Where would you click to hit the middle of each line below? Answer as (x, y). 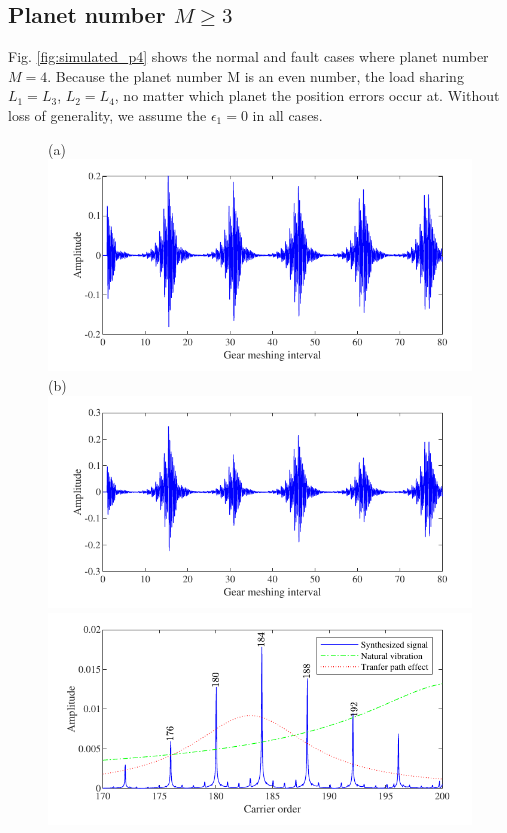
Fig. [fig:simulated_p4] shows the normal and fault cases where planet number (248, 56)
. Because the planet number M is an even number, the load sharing (255, 75)
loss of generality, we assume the (107, 114)
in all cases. (287, 114)
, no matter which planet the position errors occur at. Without (307, 95)
